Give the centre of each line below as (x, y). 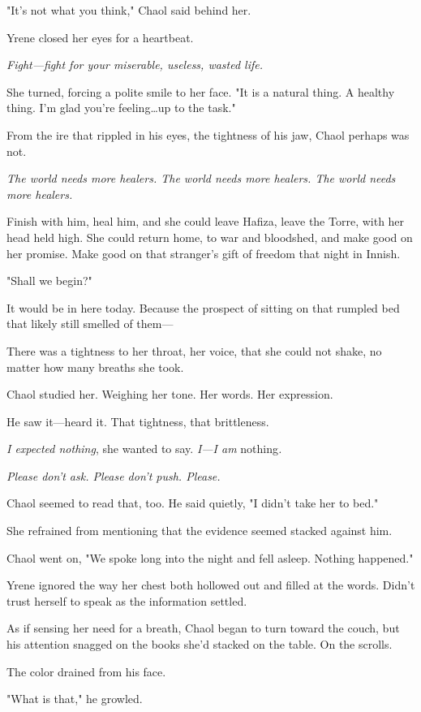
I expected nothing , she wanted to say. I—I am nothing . (144, 449)
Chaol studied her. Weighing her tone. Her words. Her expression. (170, 394)
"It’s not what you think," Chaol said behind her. (129, 10)
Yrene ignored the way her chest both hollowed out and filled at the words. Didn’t (211, 585)
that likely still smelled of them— (90, 324)
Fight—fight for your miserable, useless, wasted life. (135, 65)
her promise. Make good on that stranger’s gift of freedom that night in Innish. (204, 253)
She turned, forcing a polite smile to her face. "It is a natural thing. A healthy (201, 91)
